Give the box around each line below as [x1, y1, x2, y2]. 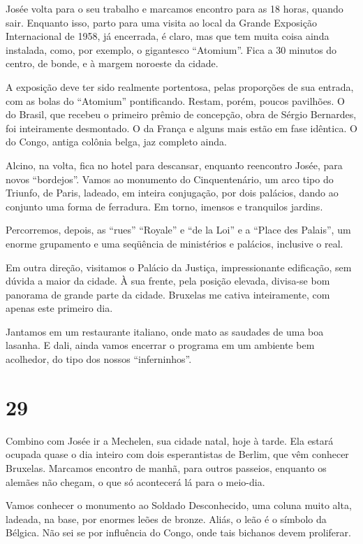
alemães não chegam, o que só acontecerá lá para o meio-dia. [6, 474, 265, 489]
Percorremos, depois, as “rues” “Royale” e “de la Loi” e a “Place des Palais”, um [6, 222, 351, 237]
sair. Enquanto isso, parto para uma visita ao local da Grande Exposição [6, 15, 317, 29]
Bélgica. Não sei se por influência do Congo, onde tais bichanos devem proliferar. [6, 525, 351, 540]
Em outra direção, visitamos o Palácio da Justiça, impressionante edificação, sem [6, 259, 352, 274]
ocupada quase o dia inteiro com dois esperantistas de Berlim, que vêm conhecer [6, 447, 349, 461]
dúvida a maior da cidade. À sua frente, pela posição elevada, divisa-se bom [6, 273, 330, 288]
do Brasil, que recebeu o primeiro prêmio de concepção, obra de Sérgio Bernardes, [6, 107, 357, 122]
